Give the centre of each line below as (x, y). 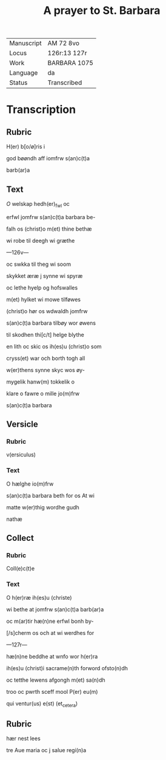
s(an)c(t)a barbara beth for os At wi (51, 495)
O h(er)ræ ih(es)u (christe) (39, 597)
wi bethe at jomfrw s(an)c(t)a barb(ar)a (55, 609)
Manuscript (26, 43)
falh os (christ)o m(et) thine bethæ (49, 229)
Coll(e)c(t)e (21, 569)
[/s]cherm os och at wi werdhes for (50, 633)
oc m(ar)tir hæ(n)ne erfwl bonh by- (50, 621)
